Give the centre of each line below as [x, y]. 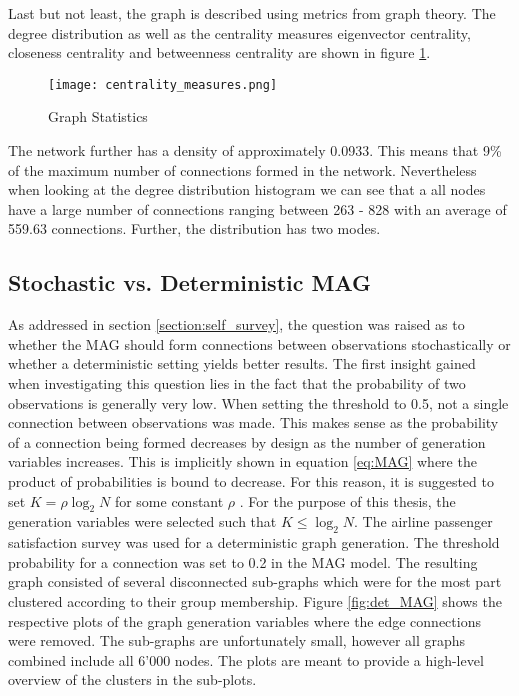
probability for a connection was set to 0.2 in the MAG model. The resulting [243, 561]
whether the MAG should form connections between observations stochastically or [259, 343]
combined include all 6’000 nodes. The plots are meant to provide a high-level [246, 659]
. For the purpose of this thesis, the [347, 500]
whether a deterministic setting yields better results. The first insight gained [242, 363]
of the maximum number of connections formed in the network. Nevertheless [242, 169]
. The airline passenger [423, 521]
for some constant [169, 500]
